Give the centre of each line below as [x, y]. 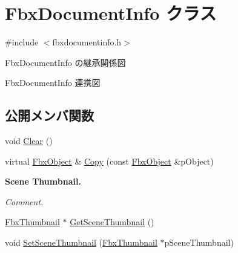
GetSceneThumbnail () [112, 222]
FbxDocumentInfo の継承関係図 [65, 62]
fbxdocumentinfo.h [87, 42]
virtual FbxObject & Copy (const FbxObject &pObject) [109, 161]
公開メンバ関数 [49, 115]
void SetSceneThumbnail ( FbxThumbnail [81, 242]
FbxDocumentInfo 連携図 [53, 83]
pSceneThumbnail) [199, 242]
